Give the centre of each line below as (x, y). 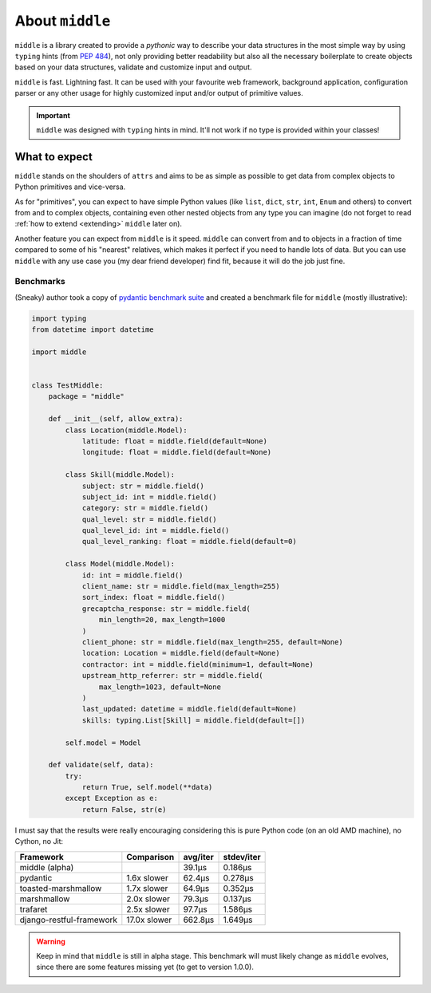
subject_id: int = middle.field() (149, 497)
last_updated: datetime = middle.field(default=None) (189, 709)
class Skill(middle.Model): (120, 475)
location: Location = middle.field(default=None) (181, 653)
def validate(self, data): (101, 765)
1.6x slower (148, 877)
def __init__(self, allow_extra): (116, 419)
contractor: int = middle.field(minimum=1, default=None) (198, 664)
